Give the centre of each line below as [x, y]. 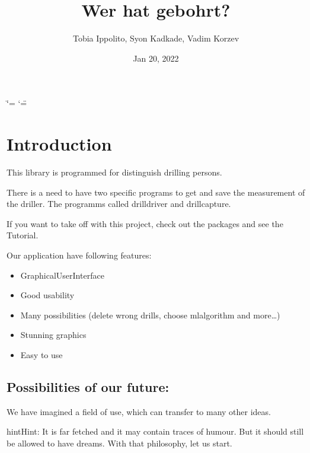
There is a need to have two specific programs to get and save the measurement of [156, 192]
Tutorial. [23, 235]
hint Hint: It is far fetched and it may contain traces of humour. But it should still [155, 431]
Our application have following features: [79, 255]
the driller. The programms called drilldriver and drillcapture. [119, 204]
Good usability [47, 295]
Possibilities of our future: [88, 386]
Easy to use [41, 354]
